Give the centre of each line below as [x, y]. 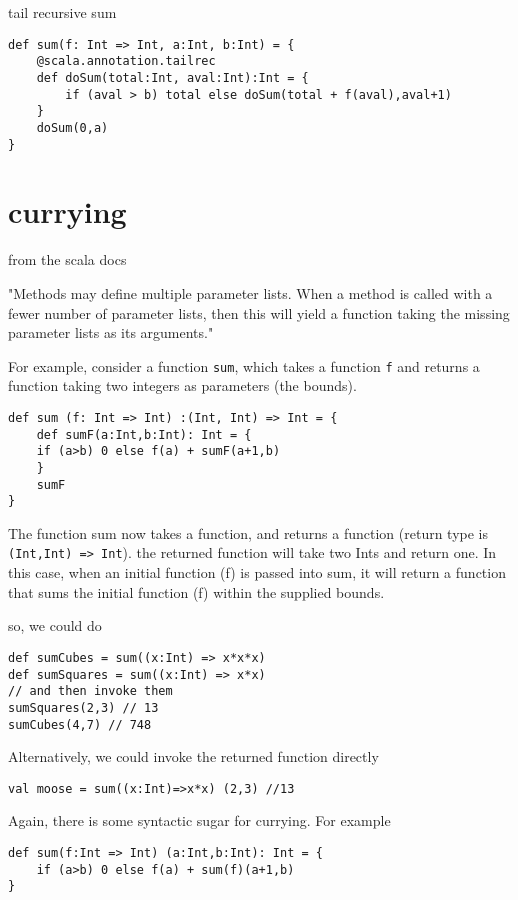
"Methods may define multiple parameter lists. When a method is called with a [250, 292]
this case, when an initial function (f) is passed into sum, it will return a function [257, 572]
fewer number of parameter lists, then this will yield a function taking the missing [259, 312]
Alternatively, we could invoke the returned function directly [193, 756]
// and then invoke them [90, 691]
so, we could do [55, 625]
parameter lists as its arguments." [111, 332]
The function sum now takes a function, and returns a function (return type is [248, 532]
